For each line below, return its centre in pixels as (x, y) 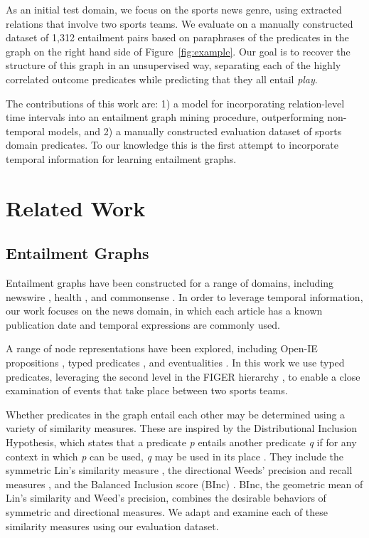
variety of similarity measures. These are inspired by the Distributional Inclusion (182, 428)
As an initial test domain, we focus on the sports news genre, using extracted (174, 9)
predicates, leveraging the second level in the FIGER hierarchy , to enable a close (183, 376)
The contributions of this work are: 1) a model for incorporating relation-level (175, 103)
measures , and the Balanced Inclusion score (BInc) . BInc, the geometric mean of (184, 484)
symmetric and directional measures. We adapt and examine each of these (167, 512)
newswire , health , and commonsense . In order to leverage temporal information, (184, 296)
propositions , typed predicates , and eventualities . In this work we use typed (175, 363)
